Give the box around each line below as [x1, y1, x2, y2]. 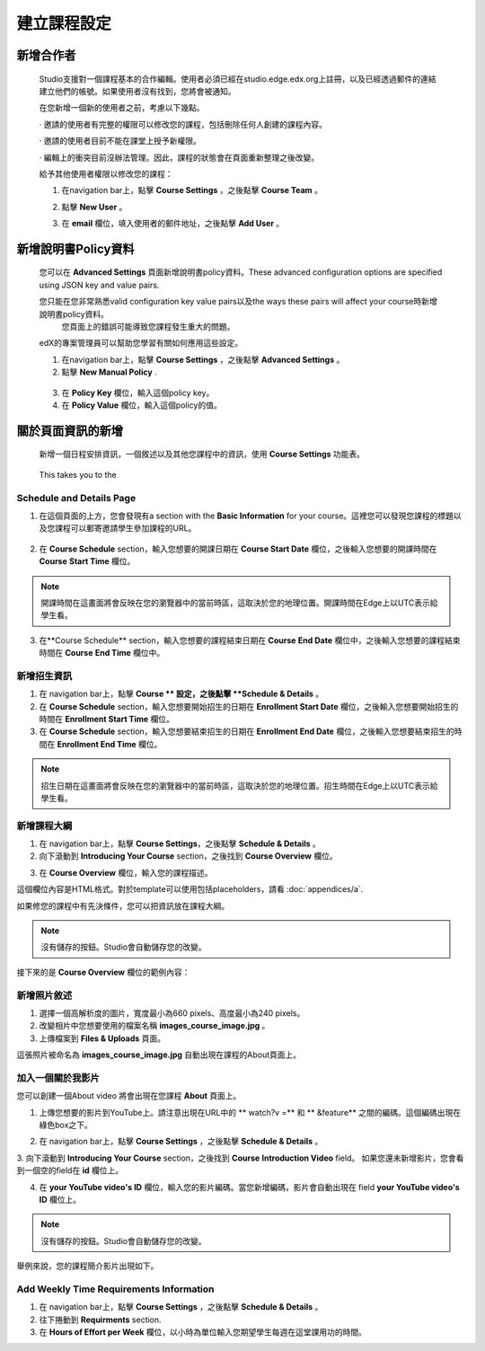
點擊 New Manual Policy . [61, 366, 157, 377]
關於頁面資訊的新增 [16, 423, 123, 438]
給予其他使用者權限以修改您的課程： [39, 168, 173, 179]
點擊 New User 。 [61, 201, 128, 212]
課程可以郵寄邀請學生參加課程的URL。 [54, 523, 197, 534]
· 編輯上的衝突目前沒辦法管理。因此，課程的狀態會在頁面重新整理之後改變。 [39, 152, 319, 163]
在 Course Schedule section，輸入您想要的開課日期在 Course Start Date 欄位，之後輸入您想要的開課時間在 [39, 543, 437, 554]
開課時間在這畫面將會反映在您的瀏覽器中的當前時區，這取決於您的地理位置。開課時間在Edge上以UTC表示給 [40, 597, 438, 608]
